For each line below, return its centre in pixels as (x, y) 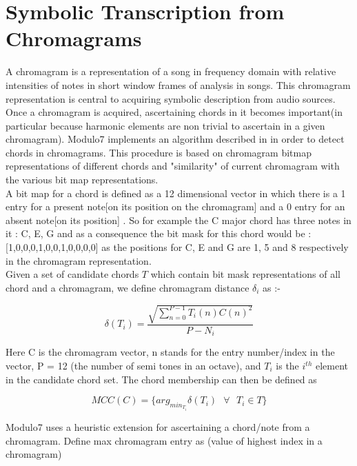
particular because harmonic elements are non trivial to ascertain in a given (165, 125)
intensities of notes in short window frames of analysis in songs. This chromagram (178, 84)
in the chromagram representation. (79, 260)
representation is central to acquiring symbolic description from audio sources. (171, 98)
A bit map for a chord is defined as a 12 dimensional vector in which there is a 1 (176, 193)
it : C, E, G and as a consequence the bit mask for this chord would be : (159, 233)
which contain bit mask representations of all (245, 274)
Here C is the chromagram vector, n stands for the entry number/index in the (170, 352)
